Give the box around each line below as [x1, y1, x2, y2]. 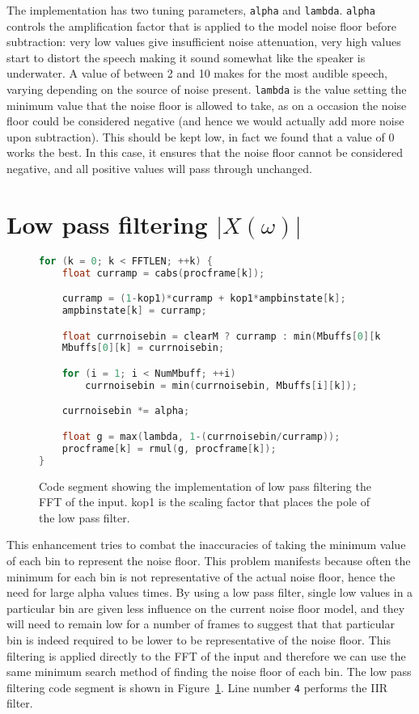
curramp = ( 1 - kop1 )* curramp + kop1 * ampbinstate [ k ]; [61, 293, 346, 305]
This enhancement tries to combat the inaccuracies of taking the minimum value [6, 536, 406, 553]
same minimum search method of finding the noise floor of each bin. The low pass [6, 663, 412, 680]
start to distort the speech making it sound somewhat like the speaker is [6, 49, 366, 65]
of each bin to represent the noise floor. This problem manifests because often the [6, 551, 411, 568]
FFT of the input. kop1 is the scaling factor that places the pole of [39, 493, 370, 510]
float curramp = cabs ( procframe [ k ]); [61, 267, 265, 279]
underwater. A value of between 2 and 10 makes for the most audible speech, [6, 65, 387, 82]
